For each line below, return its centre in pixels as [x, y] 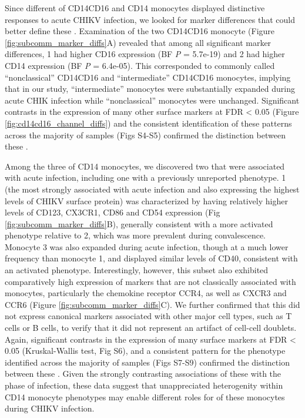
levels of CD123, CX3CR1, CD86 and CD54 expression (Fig [113, 212]
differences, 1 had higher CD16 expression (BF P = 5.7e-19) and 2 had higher [145, 54]
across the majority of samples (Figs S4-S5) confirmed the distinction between [145, 135]
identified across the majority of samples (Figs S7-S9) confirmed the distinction [147, 362]
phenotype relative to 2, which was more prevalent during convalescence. [135, 235]
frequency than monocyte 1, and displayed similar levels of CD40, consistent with [151, 258]
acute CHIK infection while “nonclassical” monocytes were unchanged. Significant [152, 100]
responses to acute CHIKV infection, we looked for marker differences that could [150, 19]
